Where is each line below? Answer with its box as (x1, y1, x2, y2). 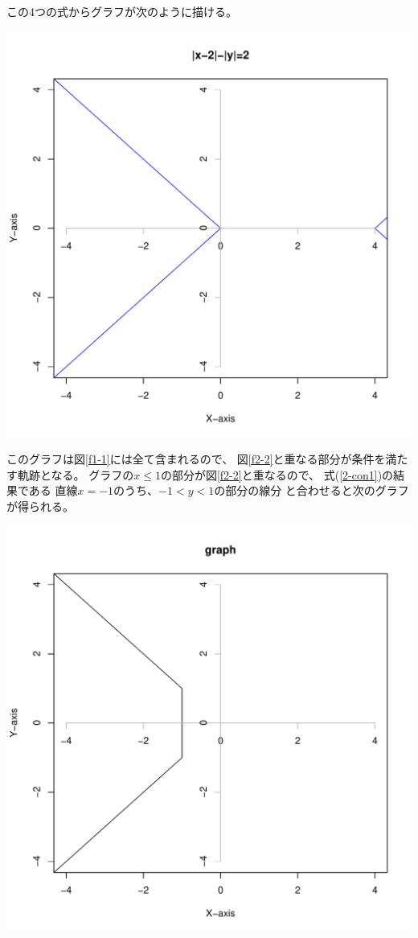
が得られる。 (6, 497, 74, 514)
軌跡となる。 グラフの (17, 466, 134, 483)
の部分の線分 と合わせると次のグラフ (214, 482, 409, 499)
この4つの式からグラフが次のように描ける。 (6, 3, 237, 19)
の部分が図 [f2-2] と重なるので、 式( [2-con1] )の (160, 466, 394, 483)
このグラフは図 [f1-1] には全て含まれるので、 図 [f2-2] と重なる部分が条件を (6, 450, 386, 467)
